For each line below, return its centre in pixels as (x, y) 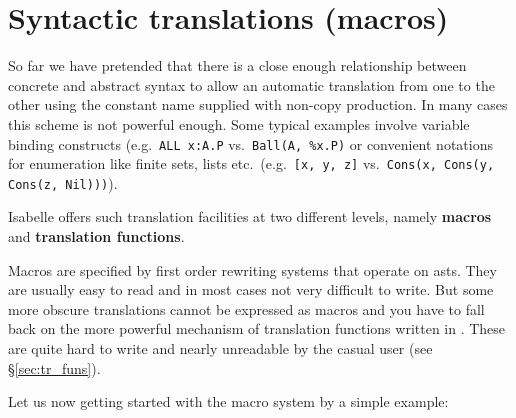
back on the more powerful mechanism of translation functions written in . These (257, 328)
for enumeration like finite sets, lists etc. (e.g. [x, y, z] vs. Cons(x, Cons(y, (251, 163)
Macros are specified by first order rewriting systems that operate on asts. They (252, 269)
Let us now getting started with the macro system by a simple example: (228, 401)
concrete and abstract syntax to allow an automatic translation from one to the (251, 84)
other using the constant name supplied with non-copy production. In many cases (258, 104)
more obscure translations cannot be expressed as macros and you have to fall (246, 308)
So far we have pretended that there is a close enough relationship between (237, 65)
